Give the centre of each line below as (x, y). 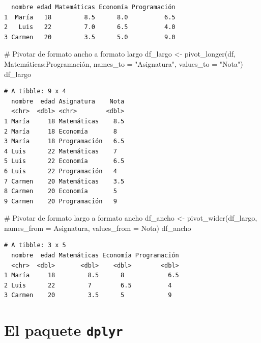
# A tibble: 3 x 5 (35, 245)
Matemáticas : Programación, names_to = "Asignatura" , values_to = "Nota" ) (124, 63)
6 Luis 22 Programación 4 (61, 171)
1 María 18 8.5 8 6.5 (92, 275)
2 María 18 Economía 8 (61, 131)
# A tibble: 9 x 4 (35, 91)
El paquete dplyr (64, 330)
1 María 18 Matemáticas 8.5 (64, 121)
